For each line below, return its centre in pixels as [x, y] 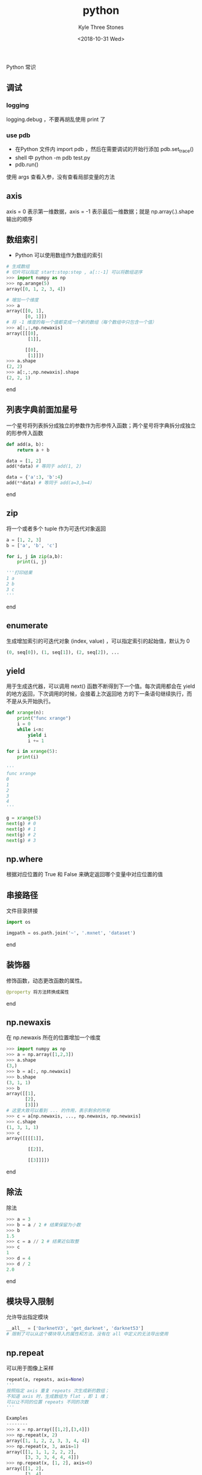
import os [19, 922]
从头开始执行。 [35, 701]
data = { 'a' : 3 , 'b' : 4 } [35, 477]
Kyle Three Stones [101, 27]
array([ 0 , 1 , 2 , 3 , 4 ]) [36, 289]
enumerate [27, 626]
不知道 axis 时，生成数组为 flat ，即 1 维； [58, 1396]
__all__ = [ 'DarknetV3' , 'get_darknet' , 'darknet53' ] [75, 1328]
